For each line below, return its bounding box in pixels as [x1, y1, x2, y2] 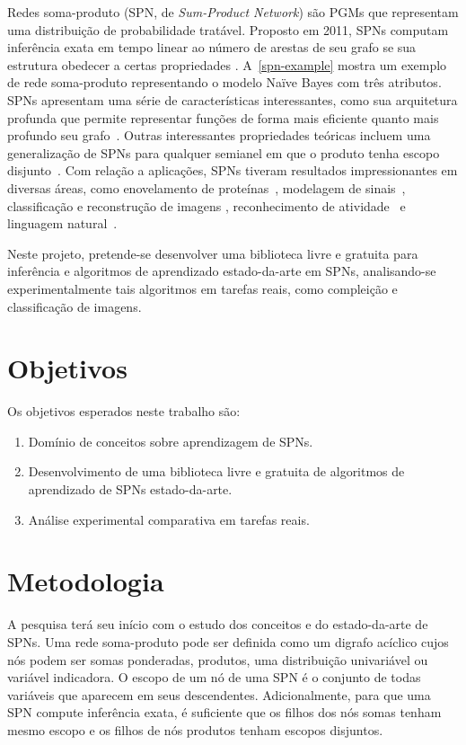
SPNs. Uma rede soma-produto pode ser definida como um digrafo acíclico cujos [7, 632, 449, 651]
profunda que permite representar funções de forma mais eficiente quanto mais [7, 108, 439, 127]
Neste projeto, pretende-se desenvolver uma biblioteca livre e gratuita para [7, 244, 418, 262]
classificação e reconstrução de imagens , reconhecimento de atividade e [7, 196, 406, 215]
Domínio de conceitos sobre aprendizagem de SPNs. [28, 431, 313, 450]
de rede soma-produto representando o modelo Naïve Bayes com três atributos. [7, 73, 442, 92]
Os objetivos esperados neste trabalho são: [7, 402, 241, 421]
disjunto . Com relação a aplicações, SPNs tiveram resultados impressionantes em [7, 161, 458, 180]
